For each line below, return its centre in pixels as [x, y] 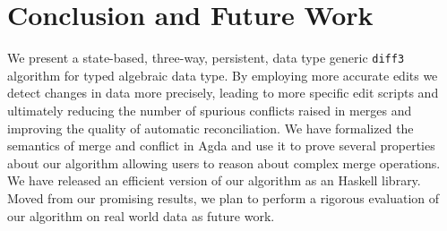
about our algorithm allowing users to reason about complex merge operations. [224, 163]
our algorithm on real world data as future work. [141, 215]
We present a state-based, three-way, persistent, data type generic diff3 [206, 58]
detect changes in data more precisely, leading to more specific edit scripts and [223, 93]
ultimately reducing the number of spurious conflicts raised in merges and [210, 110]
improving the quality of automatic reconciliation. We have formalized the [211, 128]
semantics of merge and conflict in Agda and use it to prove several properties [221, 145]
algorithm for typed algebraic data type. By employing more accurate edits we [223, 75]
